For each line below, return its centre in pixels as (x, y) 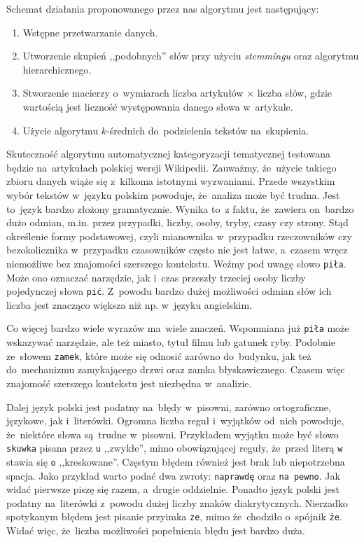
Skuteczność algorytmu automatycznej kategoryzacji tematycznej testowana (168, 154)
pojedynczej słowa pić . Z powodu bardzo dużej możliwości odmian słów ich (169, 291)
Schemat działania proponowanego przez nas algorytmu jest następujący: (163, 8)
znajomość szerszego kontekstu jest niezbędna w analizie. (129, 383)
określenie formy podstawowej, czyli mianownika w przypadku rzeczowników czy (179, 236)
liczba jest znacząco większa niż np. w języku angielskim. (129, 304)
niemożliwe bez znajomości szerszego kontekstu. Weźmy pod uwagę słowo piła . (176, 263)
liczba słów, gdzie (295, 93)
